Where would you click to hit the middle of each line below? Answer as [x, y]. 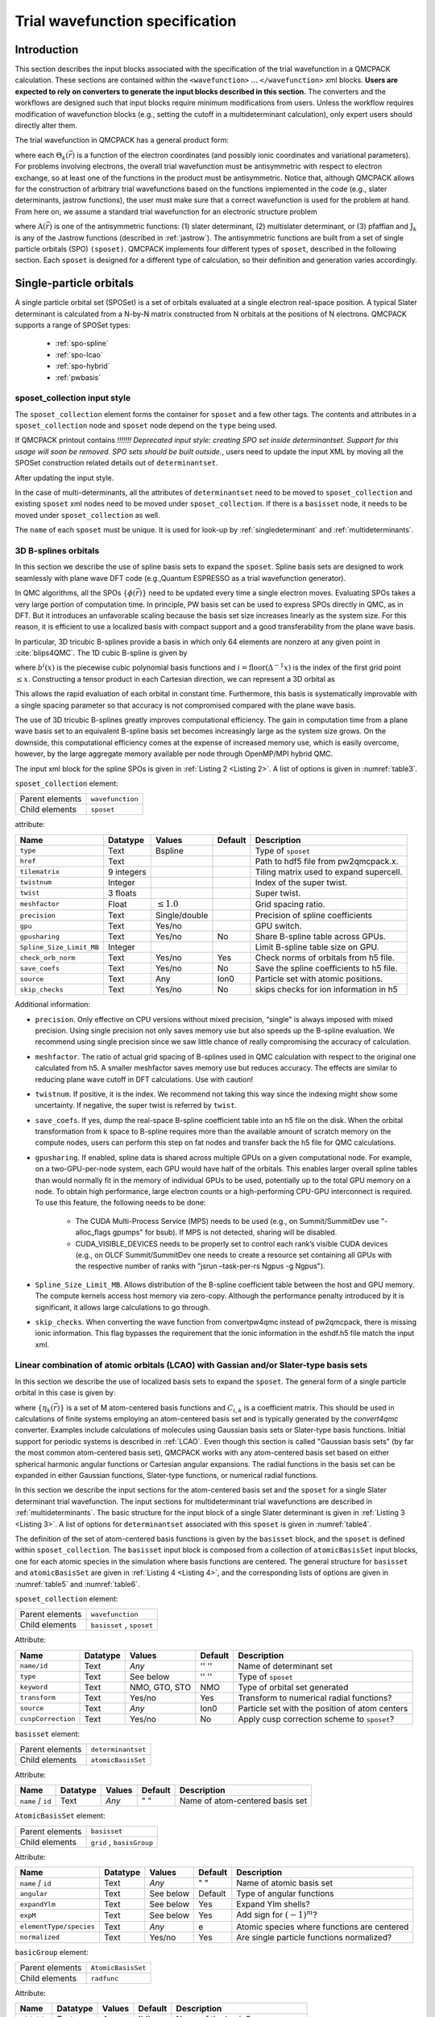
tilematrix [40, 872]
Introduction [47, 50]
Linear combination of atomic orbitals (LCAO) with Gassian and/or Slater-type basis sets [191, 1365]
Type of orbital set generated [293, 1687]
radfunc [105, 1978]
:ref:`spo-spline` [82, 344]
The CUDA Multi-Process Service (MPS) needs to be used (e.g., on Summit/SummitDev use [227, 1221]
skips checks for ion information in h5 [326, 990]
